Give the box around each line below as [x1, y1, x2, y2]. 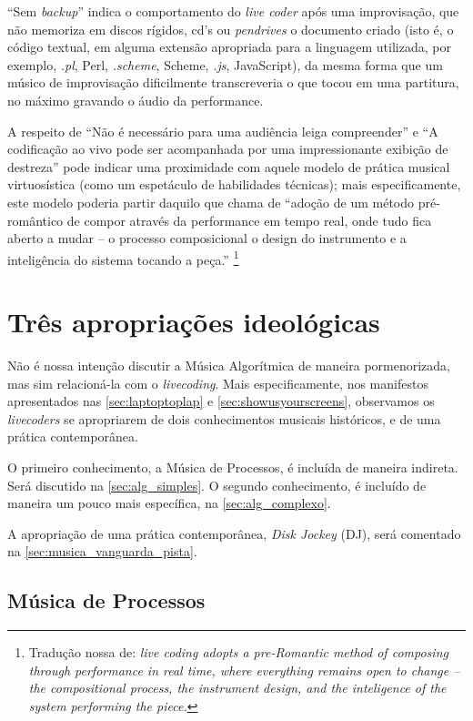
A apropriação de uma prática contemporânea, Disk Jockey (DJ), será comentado [7, 523, 461, 543]
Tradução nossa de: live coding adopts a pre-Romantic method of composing [28, 643, 448, 662]
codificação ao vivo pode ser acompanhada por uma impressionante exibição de [7, 139, 448, 158]
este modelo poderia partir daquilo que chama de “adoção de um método [7, 192, 415, 211]
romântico [7, 210, 64, 229]
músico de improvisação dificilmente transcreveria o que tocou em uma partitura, [7, 73, 459, 92]
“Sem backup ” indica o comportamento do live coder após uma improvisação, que [7, 2, 459, 20]
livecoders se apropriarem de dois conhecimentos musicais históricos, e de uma [7, 409, 441, 428]
